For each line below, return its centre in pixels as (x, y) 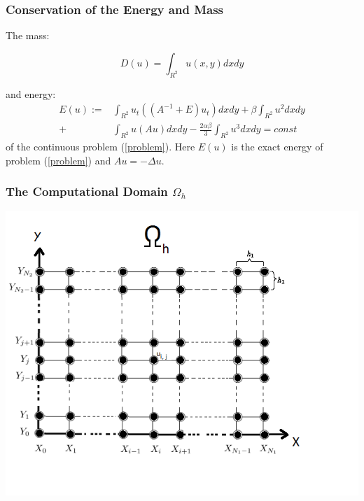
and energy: (31, 93)
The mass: (28, 35)
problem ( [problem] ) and (58, 160)
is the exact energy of (277, 147)
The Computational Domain (87, 191)
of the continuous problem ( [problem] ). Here (100, 147)
